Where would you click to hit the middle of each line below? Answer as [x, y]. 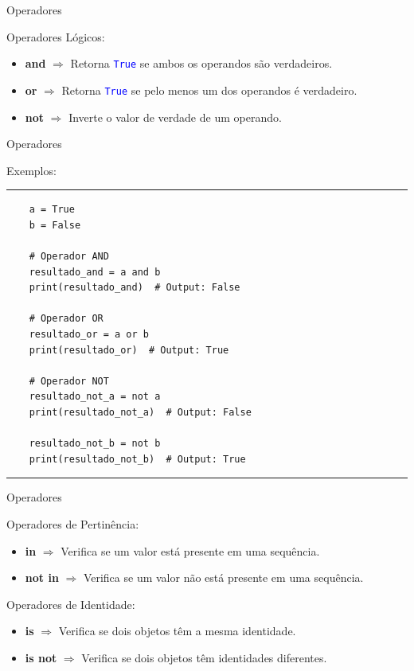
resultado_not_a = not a [95, 397]
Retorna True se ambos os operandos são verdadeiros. [201, 63]
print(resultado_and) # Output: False [135, 288]
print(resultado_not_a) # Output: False [140, 412]
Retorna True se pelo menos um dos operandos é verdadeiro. [209, 90]
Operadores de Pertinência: [73, 523]
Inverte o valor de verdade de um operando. [175, 117]
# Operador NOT [69, 381]
